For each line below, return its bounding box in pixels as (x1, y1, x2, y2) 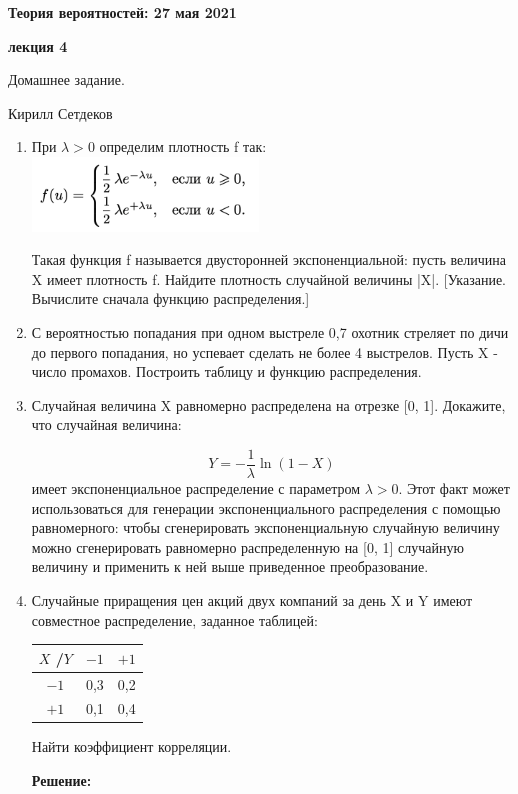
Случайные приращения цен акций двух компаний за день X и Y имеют (31, 589, 473, 610)
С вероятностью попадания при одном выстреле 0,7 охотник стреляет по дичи (31, 321, 509, 342)
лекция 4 (8, 35, 68, 56)
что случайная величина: (31, 414, 182, 435)
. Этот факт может (398, 478, 510, 498)
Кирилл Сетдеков (8, 102, 113, 123)
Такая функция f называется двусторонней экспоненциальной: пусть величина (31, 249, 506, 270)
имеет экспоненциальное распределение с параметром (31, 478, 361, 498)
